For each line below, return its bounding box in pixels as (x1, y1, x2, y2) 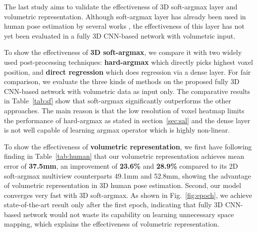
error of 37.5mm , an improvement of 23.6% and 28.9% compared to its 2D (4, 160, 238, 171)
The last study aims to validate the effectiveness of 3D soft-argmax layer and (4, 1, 238, 11)
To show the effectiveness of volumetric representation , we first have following (4, 141, 252, 151)
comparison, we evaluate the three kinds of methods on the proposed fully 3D (4, 76, 240, 87)
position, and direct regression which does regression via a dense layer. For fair (4, 66, 251, 77)
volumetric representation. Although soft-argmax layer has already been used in (4, 11, 246, 21)
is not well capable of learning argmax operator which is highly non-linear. (4, 125, 230, 135)
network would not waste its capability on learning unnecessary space (23, 209, 234, 219)
